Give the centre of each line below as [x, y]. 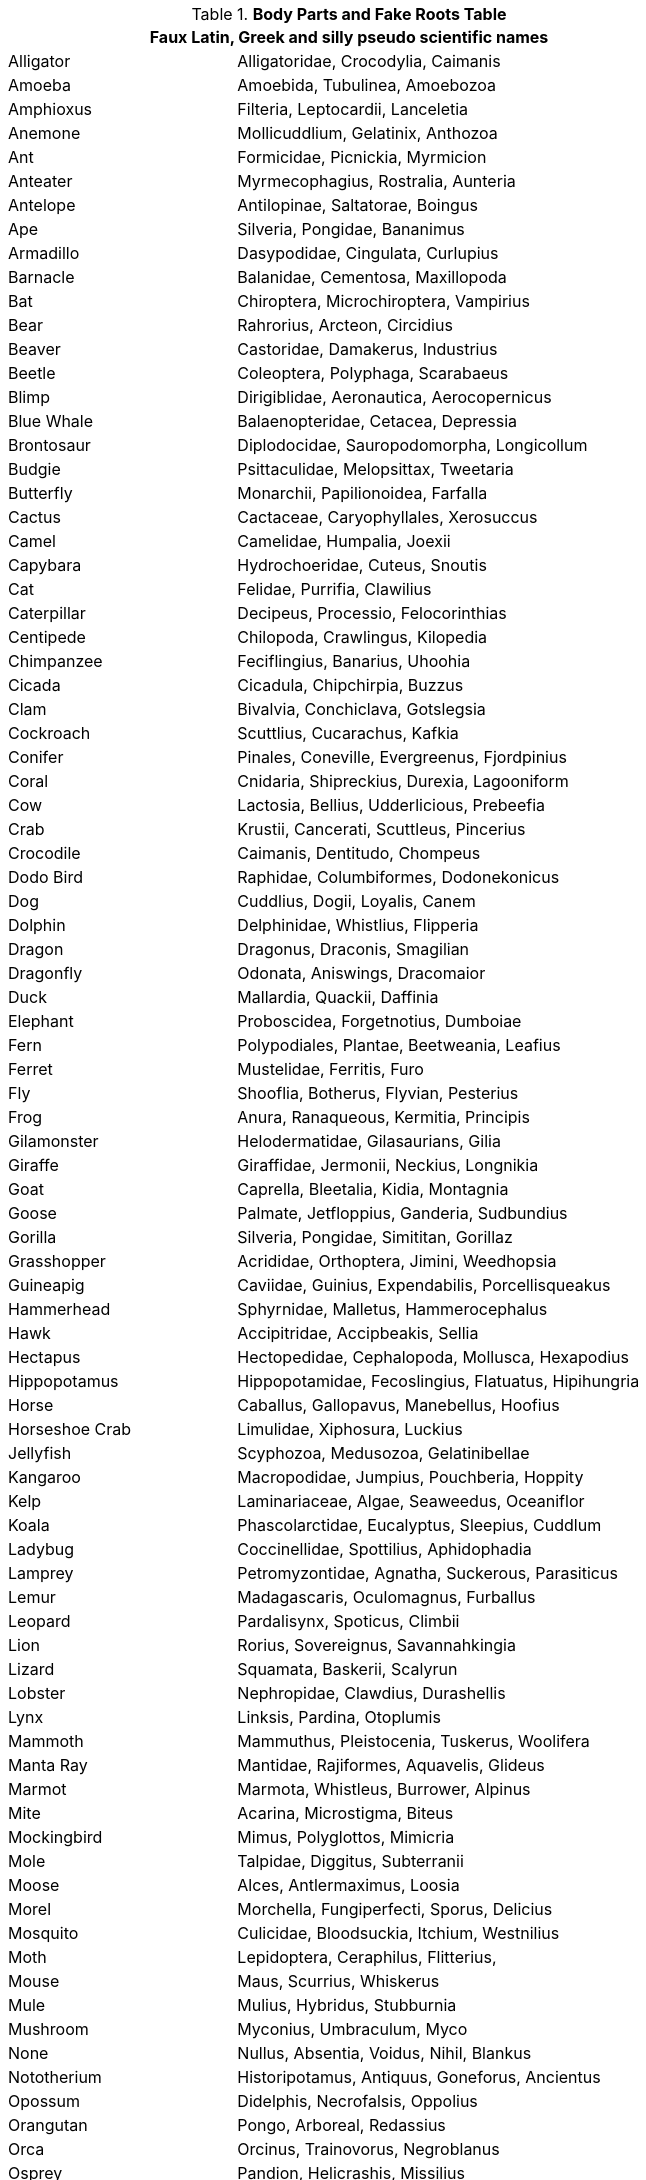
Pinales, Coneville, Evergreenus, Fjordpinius [402, 757]
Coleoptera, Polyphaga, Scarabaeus [373, 373]
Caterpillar [47, 613]
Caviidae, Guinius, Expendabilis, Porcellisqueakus [424, 1285]
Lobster [37, 1693]
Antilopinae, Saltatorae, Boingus [357, 205]
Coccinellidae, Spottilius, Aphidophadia [384, 1549]
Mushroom [48, 2029]
